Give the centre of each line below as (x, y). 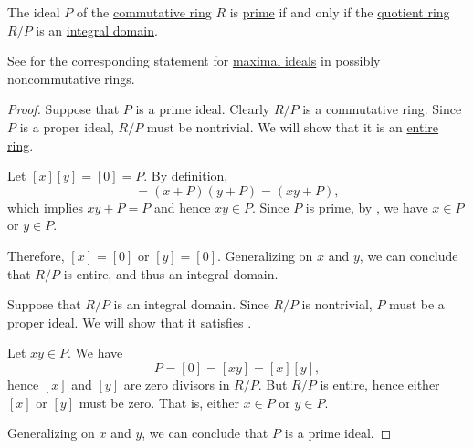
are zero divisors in (177, 384)
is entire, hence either (380, 384)
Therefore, (36, 255)
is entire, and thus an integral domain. (171, 273)
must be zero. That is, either (159, 402)
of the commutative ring (144, 12)
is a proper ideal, (67, 126)
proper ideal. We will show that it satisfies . (130, 322)
